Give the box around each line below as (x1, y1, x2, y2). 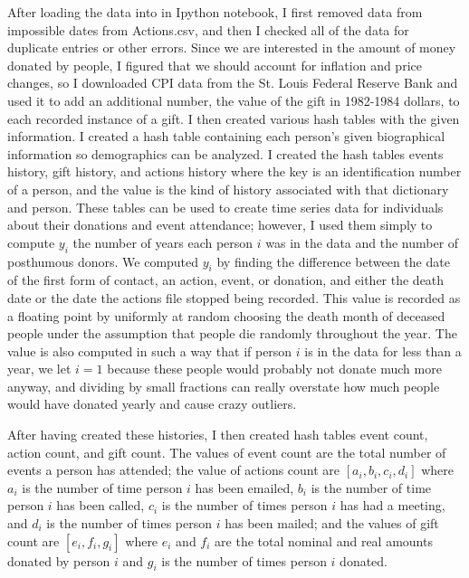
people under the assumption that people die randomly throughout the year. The (7, 324, 457, 343)
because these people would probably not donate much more (107, 359, 442, 378)
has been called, (56, 496, 145, 515)
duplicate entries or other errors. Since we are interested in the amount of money (7, 38, 456, 57)
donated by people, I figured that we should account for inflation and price (7, 55, 422, 74)
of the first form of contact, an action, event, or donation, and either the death (7, 270, 445, 289)
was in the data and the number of (265, 232, 459, 251)
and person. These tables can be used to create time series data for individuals (7, 197, 444, 216)
